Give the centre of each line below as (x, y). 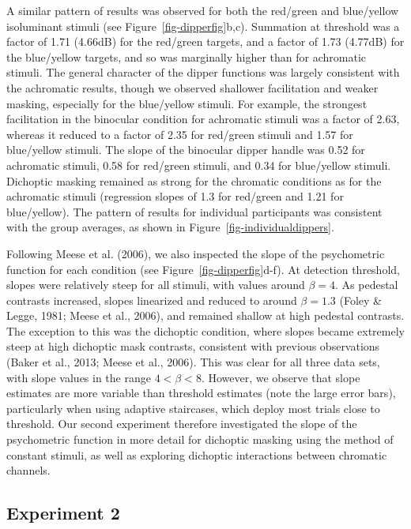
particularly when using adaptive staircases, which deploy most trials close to (193, 408)
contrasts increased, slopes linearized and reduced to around (152, 300)
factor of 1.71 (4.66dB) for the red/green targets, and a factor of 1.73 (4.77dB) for (205, 41)
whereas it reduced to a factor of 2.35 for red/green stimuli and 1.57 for (180, 134)
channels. (28, 470)
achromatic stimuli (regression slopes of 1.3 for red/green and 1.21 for (175, 196)
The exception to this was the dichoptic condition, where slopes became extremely (205, 330)
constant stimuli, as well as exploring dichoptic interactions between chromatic (197, 454)
